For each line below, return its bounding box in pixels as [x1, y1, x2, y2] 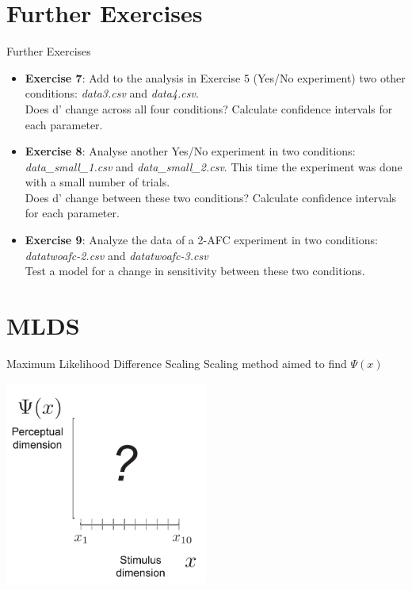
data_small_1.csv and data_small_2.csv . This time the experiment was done [25, 158, 402, 174]
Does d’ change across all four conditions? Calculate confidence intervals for [25, 100, 393, 117]
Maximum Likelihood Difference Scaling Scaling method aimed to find [6, 354, 347, 371]
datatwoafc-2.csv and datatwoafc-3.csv [25, 247, 208, 263]
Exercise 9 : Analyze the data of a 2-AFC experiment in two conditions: [25, 232, 378, 248]
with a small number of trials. [25, 174, 170, 190]
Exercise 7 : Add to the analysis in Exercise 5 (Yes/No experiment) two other [25, 69, 406, 86]
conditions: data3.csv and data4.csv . [25, 85, 199, 102]
